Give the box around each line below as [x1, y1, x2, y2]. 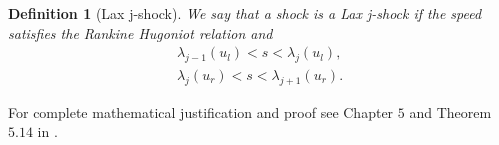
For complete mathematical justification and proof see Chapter [8, 101, 394, 122]
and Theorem [409, 101, 492, 122]
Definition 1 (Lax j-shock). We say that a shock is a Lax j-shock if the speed [8, 3, 482, 23]
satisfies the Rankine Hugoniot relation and [8, 22, 273, 43]
